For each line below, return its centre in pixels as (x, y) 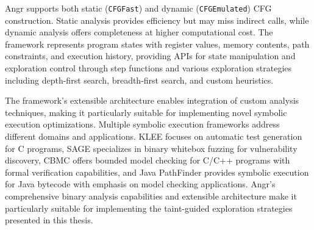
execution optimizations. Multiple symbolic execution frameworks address (142, 124)
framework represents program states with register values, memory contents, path (157, 44)
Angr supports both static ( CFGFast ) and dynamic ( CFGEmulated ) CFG (138, 8)
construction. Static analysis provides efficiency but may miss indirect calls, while (157, 20)
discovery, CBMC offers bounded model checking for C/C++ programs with (148, 160)
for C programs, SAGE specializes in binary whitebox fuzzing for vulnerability (151, 148)
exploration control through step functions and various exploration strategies (148, 68)
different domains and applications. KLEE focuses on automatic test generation (154, 136)
